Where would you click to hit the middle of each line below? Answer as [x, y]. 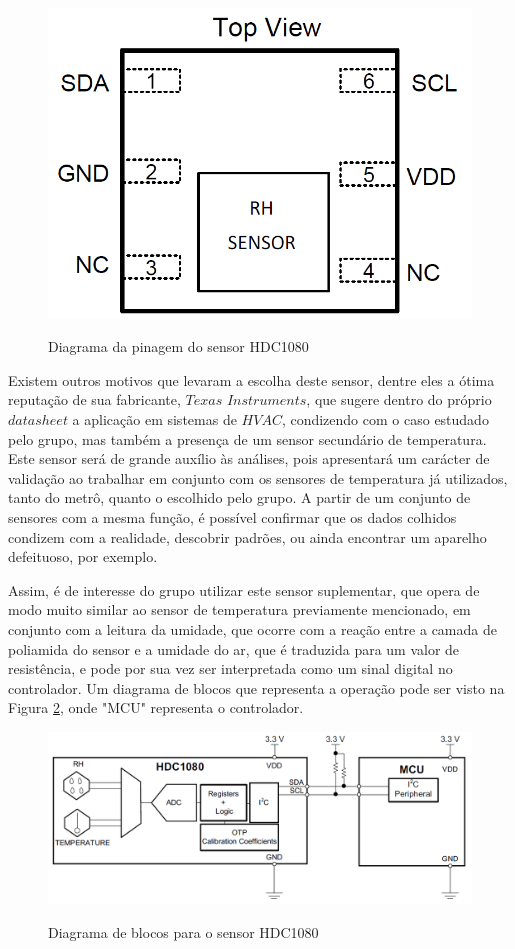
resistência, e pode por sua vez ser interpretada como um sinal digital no [230, 668]
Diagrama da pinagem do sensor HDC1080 [178, 346]
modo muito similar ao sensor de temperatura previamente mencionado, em [239, 609]
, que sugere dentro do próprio [399, 399]
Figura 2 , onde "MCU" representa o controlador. [156, 707]
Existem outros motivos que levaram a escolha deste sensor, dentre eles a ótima [251, 379]
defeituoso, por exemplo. [83, 556]
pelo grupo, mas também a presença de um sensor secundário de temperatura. [247, 438]
